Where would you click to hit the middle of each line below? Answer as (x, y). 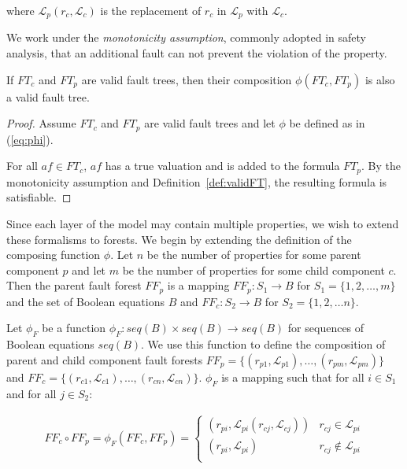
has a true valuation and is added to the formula (222, 166)
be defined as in (327, 123)
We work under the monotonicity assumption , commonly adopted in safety (187, 37)
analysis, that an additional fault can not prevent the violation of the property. (197, 53)
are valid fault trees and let (210, 123)
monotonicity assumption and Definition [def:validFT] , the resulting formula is (197, 181)
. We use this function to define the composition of (263, 344)
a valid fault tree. (48, 96)
